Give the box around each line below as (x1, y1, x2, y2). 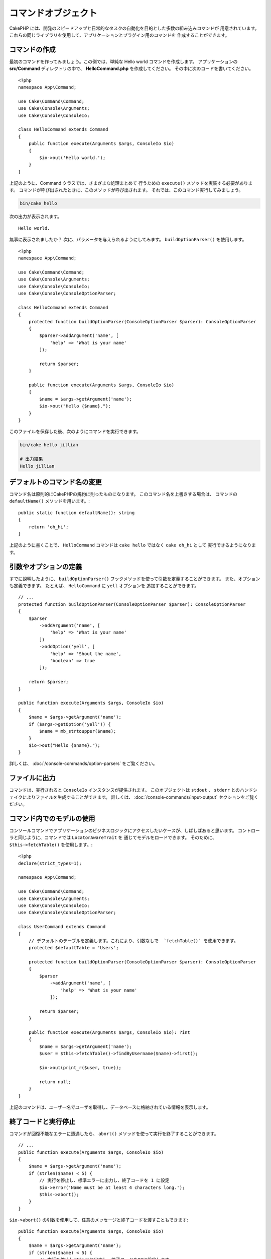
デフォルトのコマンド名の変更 (9, 477, 102, 486)
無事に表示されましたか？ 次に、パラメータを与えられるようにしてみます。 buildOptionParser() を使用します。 (9, 237, 247, 243)
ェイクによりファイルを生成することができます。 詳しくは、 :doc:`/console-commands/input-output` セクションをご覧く (9, 794, 258, 800)
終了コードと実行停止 (9, 1117, 75, 1126)
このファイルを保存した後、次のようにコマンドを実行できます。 (9, 429, 141, 435)
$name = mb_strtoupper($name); (39, 728, 116, 734)
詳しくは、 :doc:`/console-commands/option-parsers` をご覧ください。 (9, 760, 158, 766)
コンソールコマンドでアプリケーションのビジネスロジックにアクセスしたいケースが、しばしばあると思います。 (9, 827, 237, 833)
